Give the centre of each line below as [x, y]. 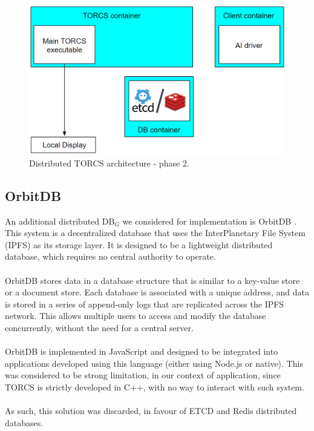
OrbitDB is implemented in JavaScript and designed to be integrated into [142, 351]
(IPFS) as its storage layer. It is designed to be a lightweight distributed [139, 244]
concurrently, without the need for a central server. [99, 327]
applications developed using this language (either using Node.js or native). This [154, 363]
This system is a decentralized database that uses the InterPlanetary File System [155, 233]
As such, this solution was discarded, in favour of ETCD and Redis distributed [151, 411]
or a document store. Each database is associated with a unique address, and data [157, 292]
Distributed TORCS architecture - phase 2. [109, 163]
